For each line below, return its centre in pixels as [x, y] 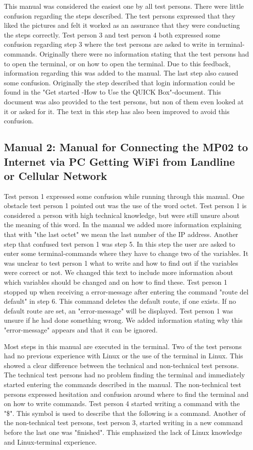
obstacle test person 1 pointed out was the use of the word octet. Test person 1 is [125, 205]
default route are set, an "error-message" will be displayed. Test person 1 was [118, 310]
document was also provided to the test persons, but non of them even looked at [124, 101]
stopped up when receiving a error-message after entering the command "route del [126, 291]
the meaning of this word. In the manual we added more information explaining [123, 225]
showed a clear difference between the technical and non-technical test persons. [121, 365]
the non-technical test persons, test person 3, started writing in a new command [123, 422]
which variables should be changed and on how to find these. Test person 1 [116, 282]
